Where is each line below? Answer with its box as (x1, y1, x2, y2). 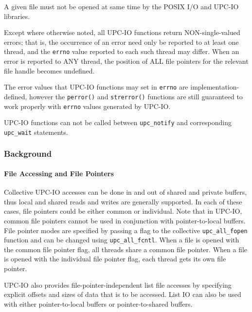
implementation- (190, 82, 239, 92)
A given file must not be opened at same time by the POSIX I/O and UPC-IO (4, 1, 239, 11)
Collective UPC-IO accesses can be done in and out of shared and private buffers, (4, 187, 247, 197)
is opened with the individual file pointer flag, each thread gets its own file (4, 254, 226, 264)
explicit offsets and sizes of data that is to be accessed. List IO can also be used (4, 289, 241, 299)
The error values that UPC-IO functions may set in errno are (4, 82, 188, 92)
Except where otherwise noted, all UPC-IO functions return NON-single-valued (4, 27, 240, 37)
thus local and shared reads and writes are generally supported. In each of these (4, 196, 242, 206)
